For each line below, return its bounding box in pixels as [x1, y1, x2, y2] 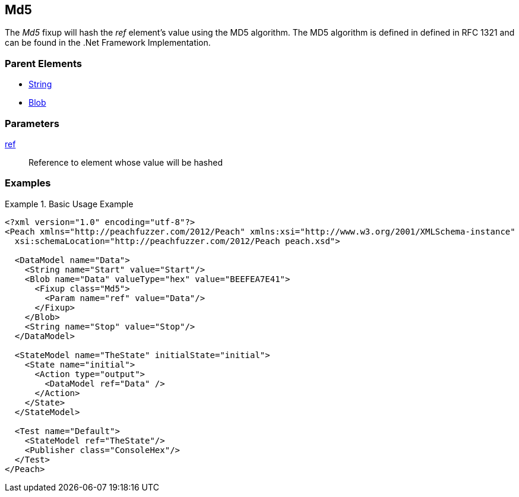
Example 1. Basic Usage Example [5, 198, 134, 209]
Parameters [5, 117, 59, 129]
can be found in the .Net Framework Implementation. [5, 37, 211, 48]
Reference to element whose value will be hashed [29, 157, 223, 167]
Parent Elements [5, 57, 82, 69]
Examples [5, 177, 51, 189]
